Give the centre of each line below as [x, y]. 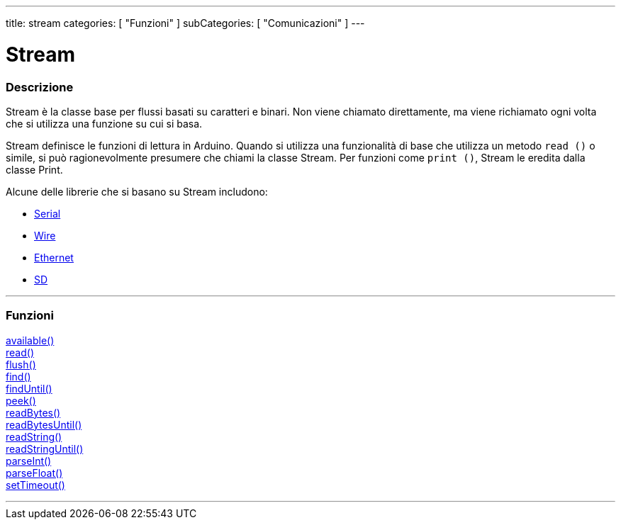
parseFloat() [34, 473]
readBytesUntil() [44, 424]
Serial [47, 213]
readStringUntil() [45, 448]
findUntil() [29, 388]
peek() [21, 400]
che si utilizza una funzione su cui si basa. [104, 123]
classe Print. [34, 169]
